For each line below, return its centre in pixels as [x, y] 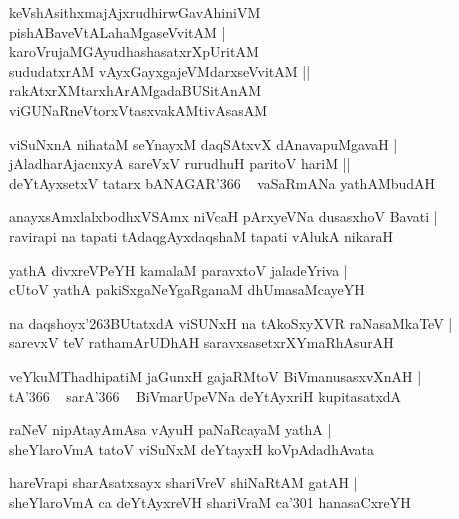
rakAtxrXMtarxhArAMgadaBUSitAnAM [135, 90]
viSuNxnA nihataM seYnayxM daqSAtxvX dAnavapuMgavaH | [203, 143]
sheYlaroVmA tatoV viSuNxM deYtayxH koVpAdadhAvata [191, 448]
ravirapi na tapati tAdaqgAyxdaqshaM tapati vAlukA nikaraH [201, 235]
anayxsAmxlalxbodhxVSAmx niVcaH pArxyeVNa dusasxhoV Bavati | [223, 216]
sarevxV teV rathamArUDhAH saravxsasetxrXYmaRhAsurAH [201, 342]
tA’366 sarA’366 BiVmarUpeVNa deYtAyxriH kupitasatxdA [205, 395]
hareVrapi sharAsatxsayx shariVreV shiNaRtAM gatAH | [183, 482]
